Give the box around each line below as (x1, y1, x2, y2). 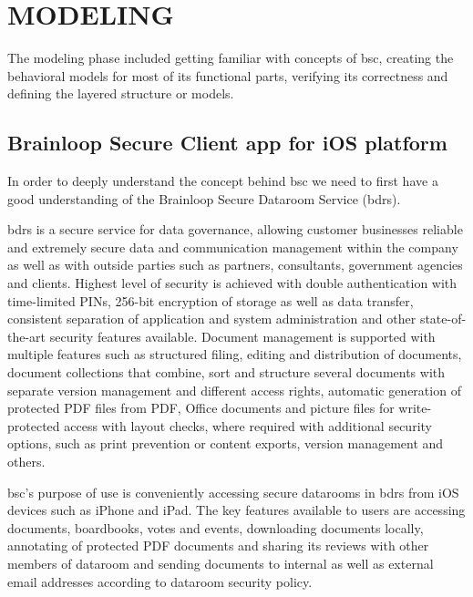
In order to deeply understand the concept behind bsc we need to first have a (7, 171, 438, 190)
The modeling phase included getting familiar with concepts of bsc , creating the (7, 48, 454, 67)
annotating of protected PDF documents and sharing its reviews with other (7, 536, 429, 555)
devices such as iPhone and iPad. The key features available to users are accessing (7, 500, 466, 520)
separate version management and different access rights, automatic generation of (7, 380, 461, 399)
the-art (7, 326, 46, 345)
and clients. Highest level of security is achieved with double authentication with (7, 273, 458, 293)
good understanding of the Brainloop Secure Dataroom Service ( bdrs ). (7, 189, 401, 208)
